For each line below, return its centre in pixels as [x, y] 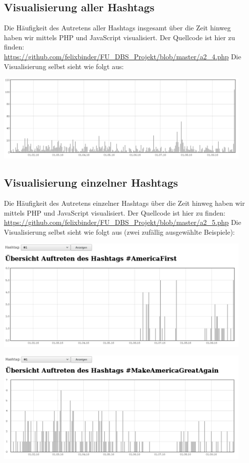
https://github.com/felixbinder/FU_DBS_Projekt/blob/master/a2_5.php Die [123, 222]
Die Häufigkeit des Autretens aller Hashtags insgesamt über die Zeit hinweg [117, 28]
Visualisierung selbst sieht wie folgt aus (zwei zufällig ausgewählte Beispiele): [119, 231]
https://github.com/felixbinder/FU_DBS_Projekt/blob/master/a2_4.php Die [123, 56]
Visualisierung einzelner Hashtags [91, 183]
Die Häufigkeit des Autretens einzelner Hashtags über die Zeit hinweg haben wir [124, 203]
